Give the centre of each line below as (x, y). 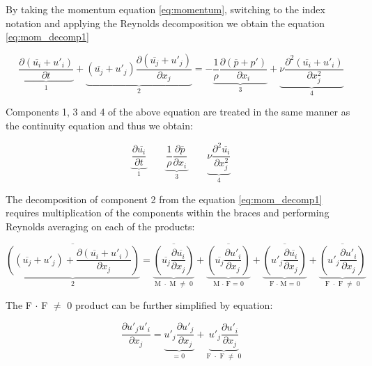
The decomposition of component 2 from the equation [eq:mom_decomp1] (164, 199)
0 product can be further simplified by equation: (170, 305)
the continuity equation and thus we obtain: (99, 125)
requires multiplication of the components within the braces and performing (168, 213)
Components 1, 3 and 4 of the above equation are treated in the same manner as (178, 112)
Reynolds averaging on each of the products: (100, 226)
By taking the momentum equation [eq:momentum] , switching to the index (165, 9)
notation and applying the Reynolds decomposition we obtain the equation (165, 23)
